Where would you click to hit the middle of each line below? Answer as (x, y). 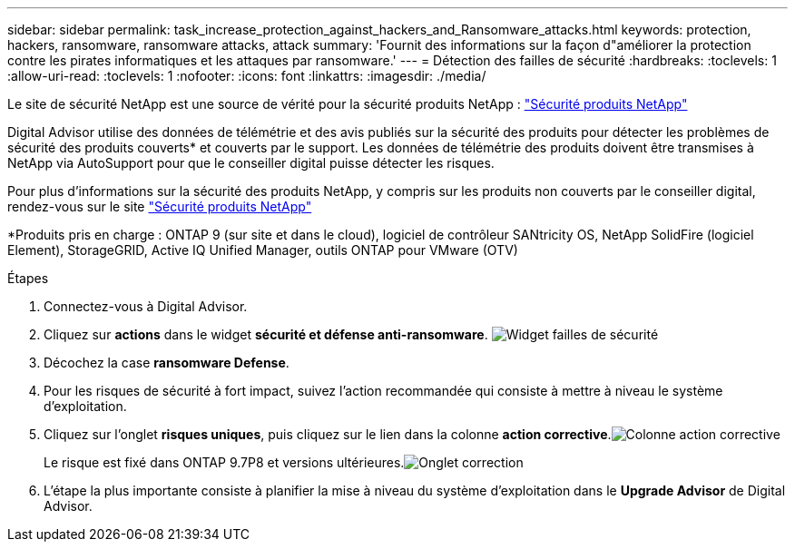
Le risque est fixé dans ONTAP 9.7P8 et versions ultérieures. (224, 462)
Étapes (28, 278)
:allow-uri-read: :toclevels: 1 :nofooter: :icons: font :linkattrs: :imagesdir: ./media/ (247, 76)
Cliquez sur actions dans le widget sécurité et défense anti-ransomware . (266, 334)
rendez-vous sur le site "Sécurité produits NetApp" (160, 206)
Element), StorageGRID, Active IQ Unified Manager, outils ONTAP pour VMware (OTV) (263, 250)
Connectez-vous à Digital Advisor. (146, 306)
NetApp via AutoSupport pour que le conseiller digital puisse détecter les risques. (251, 163)
